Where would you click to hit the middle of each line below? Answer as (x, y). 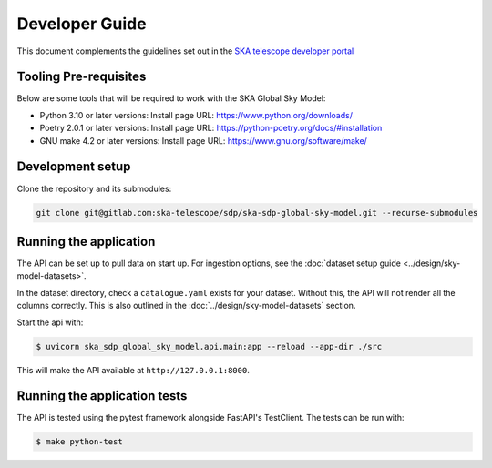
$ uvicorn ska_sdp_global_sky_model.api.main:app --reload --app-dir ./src (209, 346)
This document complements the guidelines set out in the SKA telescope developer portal (185, 51)
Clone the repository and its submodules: (94, 188)
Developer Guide (82, 24)
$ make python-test (79, 442)
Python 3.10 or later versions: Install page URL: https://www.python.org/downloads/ (196, 115)
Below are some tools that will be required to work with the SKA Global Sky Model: (171, 98)
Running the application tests (102, 396)
